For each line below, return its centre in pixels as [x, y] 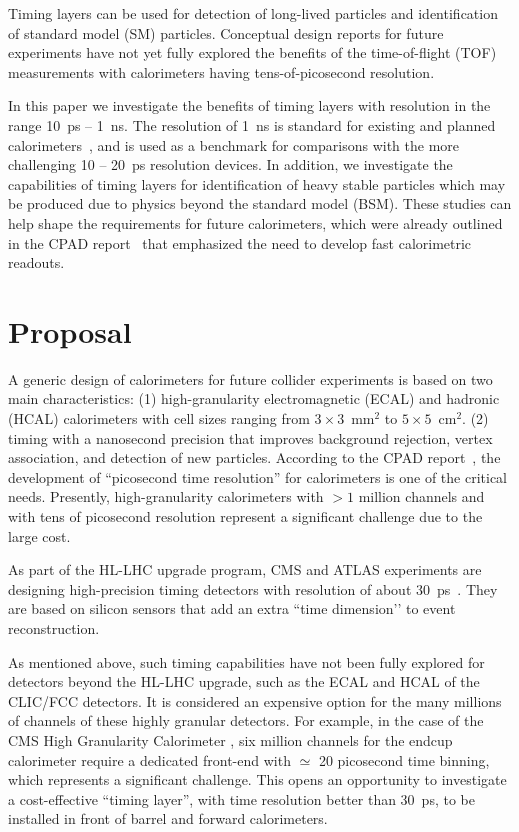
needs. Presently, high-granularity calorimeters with [166, 496]
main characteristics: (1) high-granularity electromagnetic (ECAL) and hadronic [254, 398]
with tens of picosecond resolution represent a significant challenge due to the [245, 516]
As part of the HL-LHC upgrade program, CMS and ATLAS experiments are [245, 569]
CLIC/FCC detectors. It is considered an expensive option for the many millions [255, 700]
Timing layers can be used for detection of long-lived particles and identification [253, 13]
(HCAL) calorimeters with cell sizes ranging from [159, 418]
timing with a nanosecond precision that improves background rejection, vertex [250, 437]
